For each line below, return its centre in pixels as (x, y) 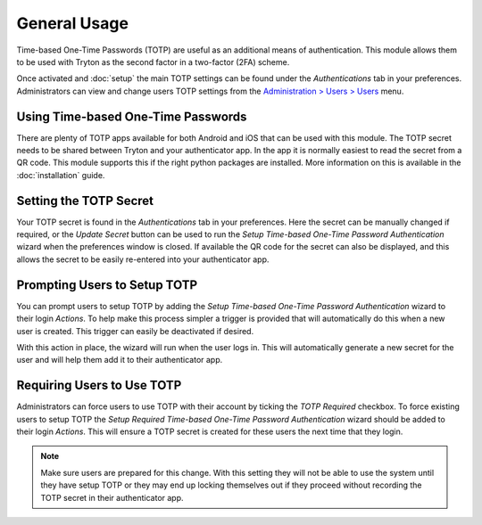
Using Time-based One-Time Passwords (132, 116)
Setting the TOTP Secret (85, 201)
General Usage (73, 23)
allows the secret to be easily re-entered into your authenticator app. (143, 259)
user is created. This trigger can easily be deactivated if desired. (135, 331)
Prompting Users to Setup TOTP (107, 285)
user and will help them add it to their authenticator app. (120, 360)
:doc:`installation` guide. (61, 175)
